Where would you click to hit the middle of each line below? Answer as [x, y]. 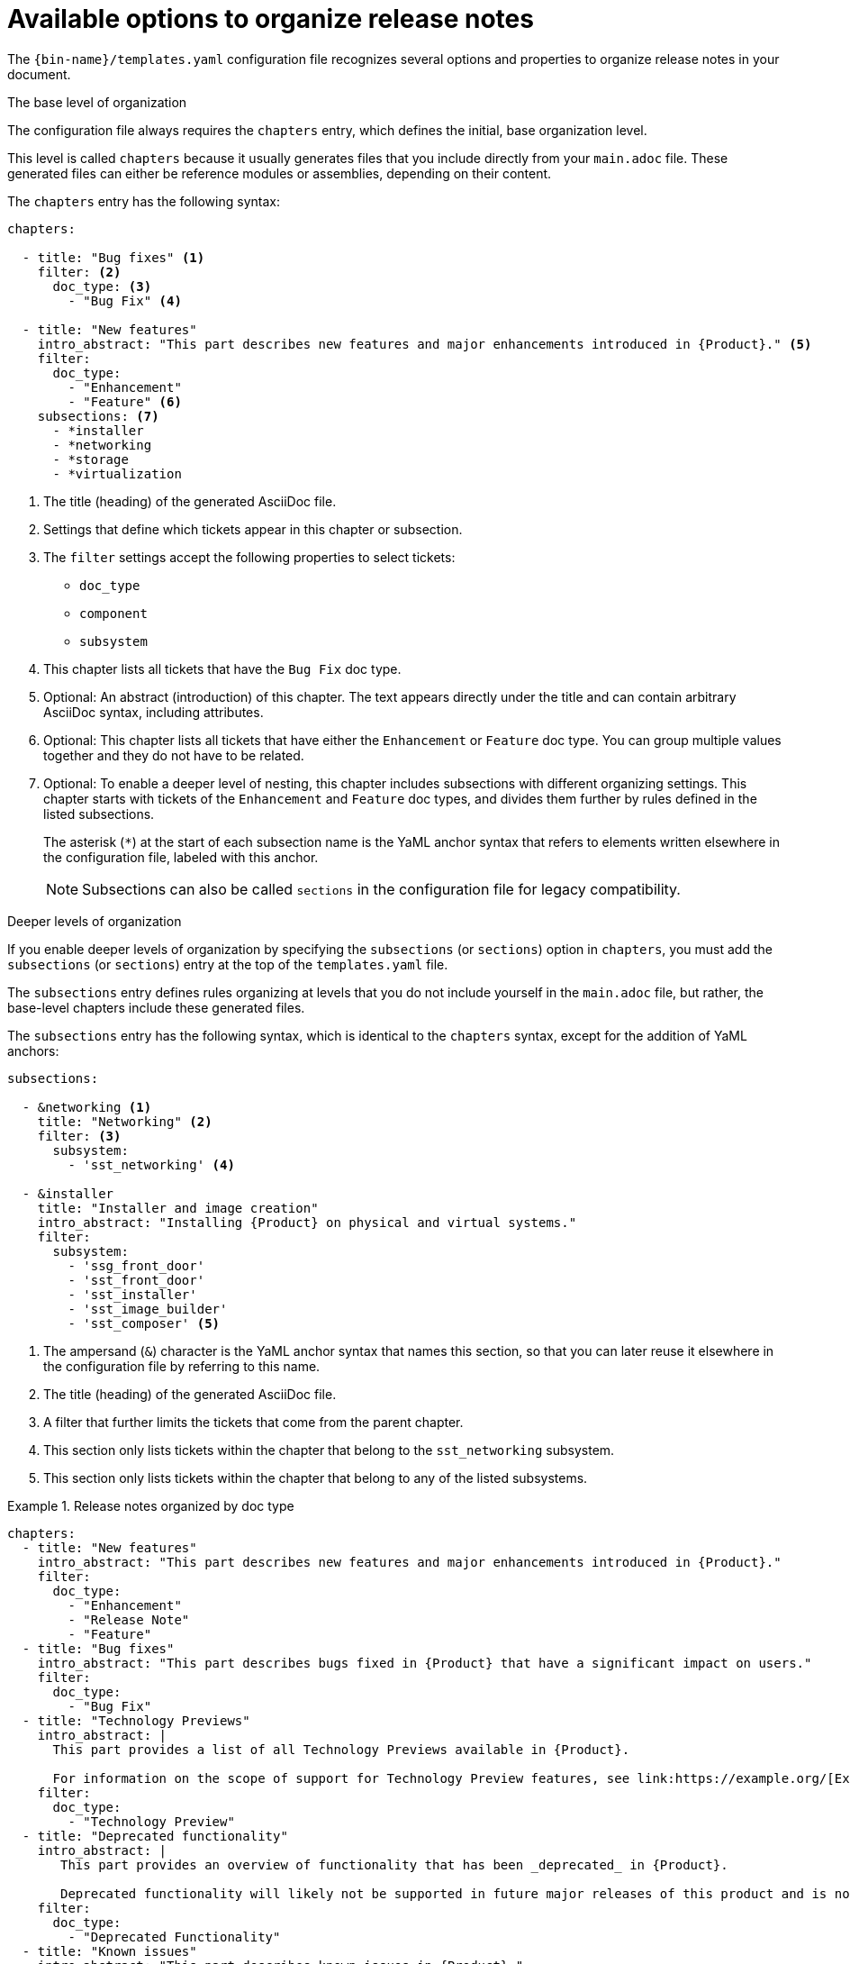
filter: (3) [79, 1136]
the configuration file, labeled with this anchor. [181, 857]
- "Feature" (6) [125, 401]
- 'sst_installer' [132, 1294]
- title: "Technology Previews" [136, 1720]
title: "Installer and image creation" [178, 1208]
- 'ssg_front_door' [136, 1265]
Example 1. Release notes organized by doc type [151, 1505]
